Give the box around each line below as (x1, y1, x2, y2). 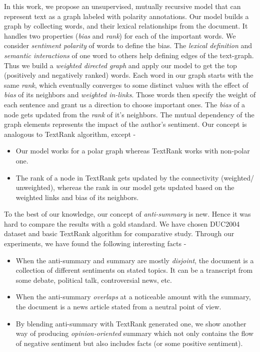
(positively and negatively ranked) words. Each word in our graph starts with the (4, 70, 253, 80)
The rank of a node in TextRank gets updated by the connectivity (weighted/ (15, 172, 254, 183)
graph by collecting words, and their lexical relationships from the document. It (4, 21, 248, 31)
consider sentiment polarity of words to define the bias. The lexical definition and (4, 40, 252, 51)
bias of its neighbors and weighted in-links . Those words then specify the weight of (4, 89, 256, 100)
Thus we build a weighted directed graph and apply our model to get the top (4, 60, 237, 70)
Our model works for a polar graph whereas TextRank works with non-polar (15, 145, 250, 156)
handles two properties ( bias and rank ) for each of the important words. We (4, 30, 236, 41)
